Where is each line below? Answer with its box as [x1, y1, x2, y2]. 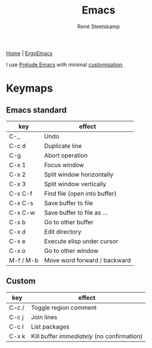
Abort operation [43, 151, 88, 159]
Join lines [31, 313, 58, 321]
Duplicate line [43, 141, 82, 150]
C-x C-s [9, 199, 33, 207]
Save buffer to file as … [43, 208, 108, 217]
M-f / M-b [9, 256, 39, 264]
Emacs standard [6, 105, 67, 115]
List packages [31, 322, 70, 330]
